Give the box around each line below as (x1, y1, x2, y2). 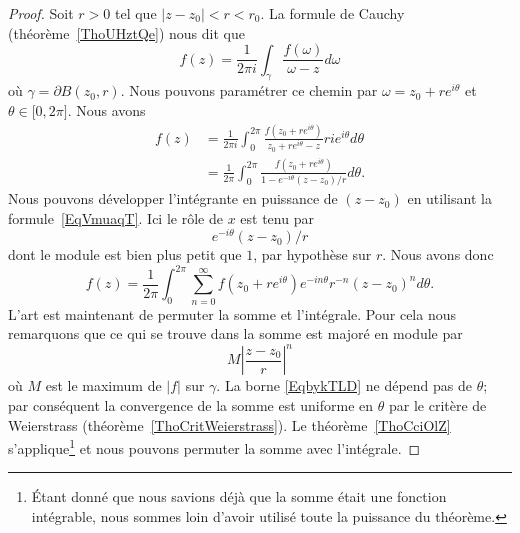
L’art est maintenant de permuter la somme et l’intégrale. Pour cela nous (8, 303, 456, 324)
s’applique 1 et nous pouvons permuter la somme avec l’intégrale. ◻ (8, 435, 421, 458)
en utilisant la (407, 188, 492, 209)
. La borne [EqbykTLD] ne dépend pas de (216, 375, 473, 396)
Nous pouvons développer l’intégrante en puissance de (8, 188, 338, 209)
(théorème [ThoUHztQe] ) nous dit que (8, 22, 245, 43)
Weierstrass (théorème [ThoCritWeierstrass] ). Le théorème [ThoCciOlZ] (8, 414, 451, 435)
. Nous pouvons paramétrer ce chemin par (120, 80, 378, 101)
